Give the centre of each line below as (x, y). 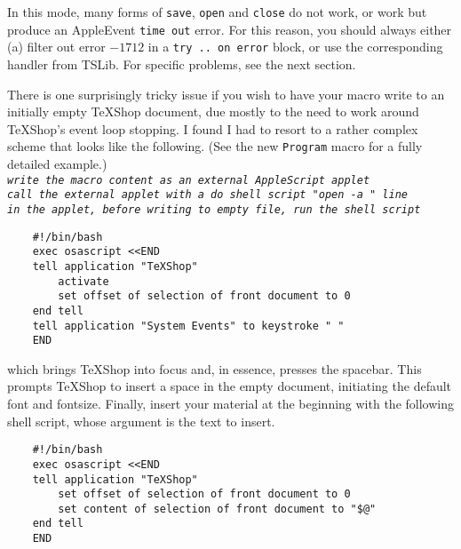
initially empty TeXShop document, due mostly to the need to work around (213, 111)
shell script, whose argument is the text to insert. (141, 421)
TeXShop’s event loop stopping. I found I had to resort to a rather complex (213, 128)
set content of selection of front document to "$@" (217, 509)
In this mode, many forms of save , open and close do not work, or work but (217, 12)
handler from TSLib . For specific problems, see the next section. (182, 64)
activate (83, 281)
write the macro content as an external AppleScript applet (189, 180)
